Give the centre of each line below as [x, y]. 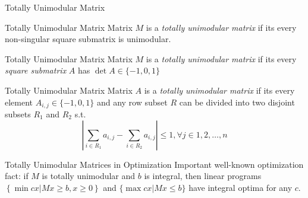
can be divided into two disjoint [237, 102]
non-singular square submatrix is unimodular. [88, 39]
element [19, 102]
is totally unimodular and [89, 176]
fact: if [17, 176]
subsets [18, 114]
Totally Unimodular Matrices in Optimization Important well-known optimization [154, 164]
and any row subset [132, 102]
